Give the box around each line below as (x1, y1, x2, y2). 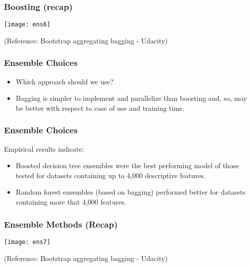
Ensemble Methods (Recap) (4, 218, 118, 230)
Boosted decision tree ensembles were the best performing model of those (15, 160, 239, 171)
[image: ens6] (4, 21, 51, 28)
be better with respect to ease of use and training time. (15, 102, 185, 113)
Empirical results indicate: (4, 143, 84, 154)
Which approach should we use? (15, 76, 114, 86)
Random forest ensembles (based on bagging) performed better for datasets (15, 187, 246, 197)
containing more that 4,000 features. (15, 197, 126, 207)
